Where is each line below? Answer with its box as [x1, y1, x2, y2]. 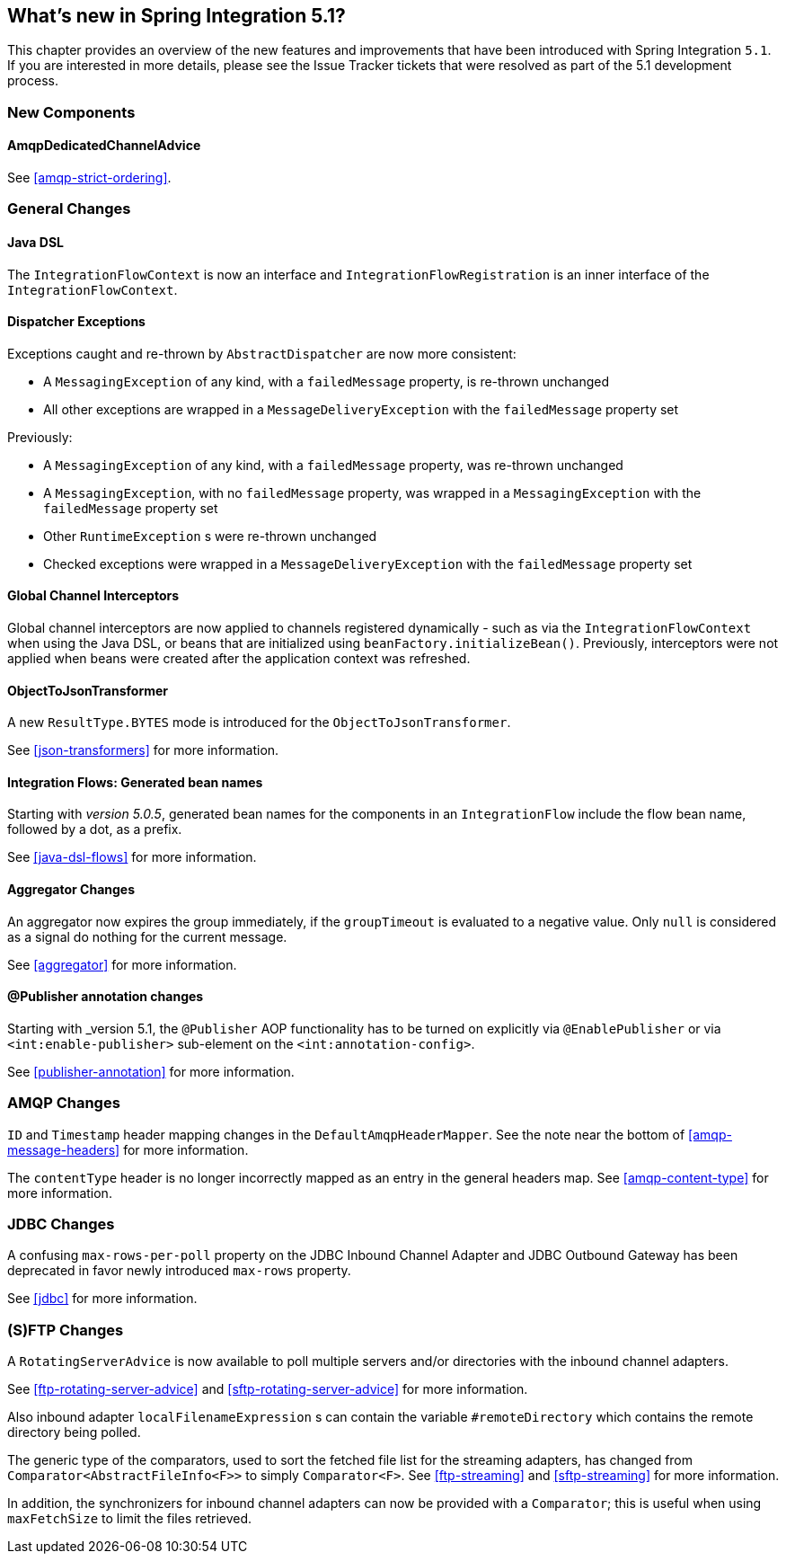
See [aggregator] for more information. [7, 956, 237, 972]
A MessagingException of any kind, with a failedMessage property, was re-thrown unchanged [43, 457, 623, 473]
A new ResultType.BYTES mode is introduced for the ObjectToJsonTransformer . [7, 714, 511, 731]
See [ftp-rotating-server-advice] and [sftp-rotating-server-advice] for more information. [7, 1381, 528, 1397]
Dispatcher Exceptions [7, 314, 146, 330]
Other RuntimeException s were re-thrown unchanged [43, 528, 377, 544]
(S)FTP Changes [7, 1320, 124, 1339]
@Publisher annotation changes [7, 989, 204, 1005]
